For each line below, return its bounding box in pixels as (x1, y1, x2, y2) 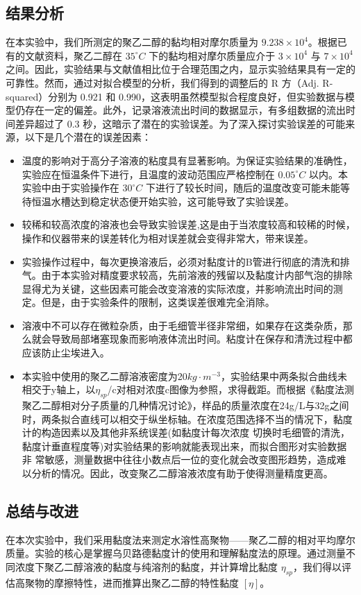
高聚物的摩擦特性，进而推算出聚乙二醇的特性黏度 (15, 575, 239, 589)
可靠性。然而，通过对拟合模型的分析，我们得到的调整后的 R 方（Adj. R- (6, 75, 333, 89)
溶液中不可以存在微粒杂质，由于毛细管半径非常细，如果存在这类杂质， (22, 318, 343, 332)
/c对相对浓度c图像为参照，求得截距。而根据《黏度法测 (107, 382, 354, 397)
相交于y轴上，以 (22, 382, 96, 397)
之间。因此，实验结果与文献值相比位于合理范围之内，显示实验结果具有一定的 (6, 62, 355, 76)
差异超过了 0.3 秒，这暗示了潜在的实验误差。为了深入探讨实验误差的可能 (15, 116, 346, 130)
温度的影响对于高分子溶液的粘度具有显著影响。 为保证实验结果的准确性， (22, 153, 353, 167)
